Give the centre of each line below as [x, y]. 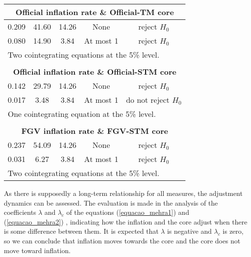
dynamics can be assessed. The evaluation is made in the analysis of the [111, 202]
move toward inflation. [37, 250]
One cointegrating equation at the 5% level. [82, 114]
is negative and [190, 231]
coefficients [20, 212]
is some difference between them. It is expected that [81, 231]
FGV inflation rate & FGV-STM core [95, 131]
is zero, [233, 231]
